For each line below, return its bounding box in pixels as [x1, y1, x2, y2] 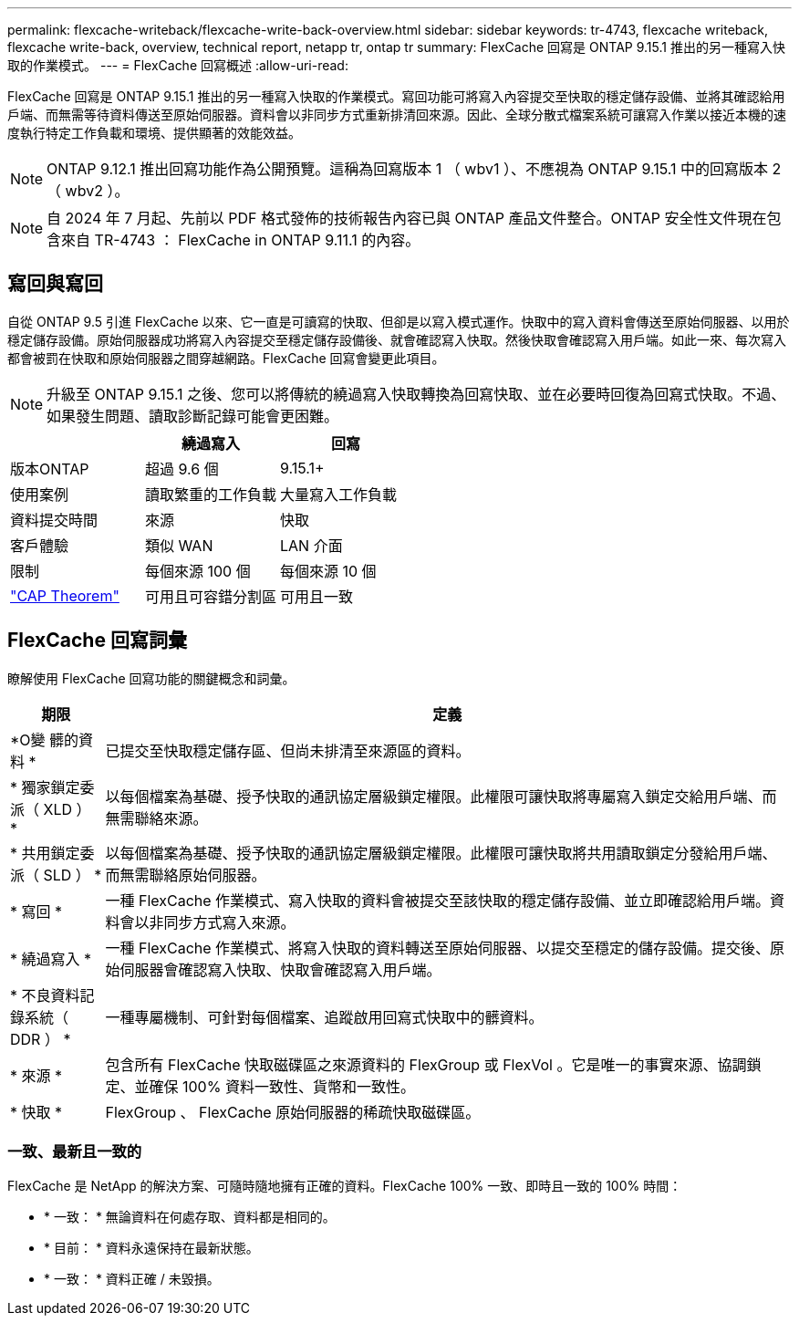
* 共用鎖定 [10, 843, 80, 862]
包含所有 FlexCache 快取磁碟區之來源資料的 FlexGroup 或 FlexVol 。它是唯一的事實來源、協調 [105, 1055, 747, 1074]
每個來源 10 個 [280, 561, 377, 580]
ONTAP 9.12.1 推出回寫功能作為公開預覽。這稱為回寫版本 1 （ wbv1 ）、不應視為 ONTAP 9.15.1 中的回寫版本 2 [47, 160, 782, 178]
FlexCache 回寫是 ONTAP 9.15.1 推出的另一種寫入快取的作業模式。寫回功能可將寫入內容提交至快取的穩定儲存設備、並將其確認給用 [7, 89, 785, 104]
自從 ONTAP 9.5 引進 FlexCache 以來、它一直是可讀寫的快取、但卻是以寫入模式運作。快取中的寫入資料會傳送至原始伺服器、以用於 [7, 313, 790, 329]
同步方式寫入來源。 [163, 912, 296, 932]
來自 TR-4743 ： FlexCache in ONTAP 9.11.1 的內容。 [61, 231, 420, 249]
